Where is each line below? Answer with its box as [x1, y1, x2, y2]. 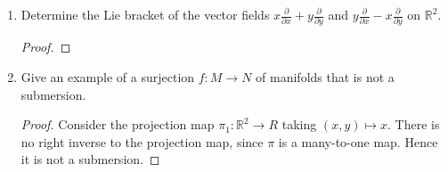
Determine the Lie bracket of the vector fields [20, 5, 270, 23]
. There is [387, 115, 440, 134]
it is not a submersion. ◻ [20, 150, 160, 168]
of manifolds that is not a [256, 67, 395, 86]
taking [281, 115, 317, 134]
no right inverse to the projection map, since [20, 132, 264, 151]
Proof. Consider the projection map [20, 115, 215, 134]
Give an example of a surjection [20, 67, 195, 86]
